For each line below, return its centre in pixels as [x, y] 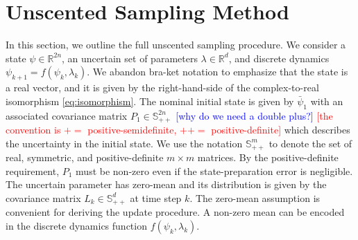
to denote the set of [310, 143]
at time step [156, 197]
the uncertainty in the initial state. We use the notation [124, 143]
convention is [33, 129]
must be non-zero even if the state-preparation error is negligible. [214, 170]
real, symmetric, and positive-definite [85, 157]
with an [327, 101]
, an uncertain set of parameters [130, 58]
